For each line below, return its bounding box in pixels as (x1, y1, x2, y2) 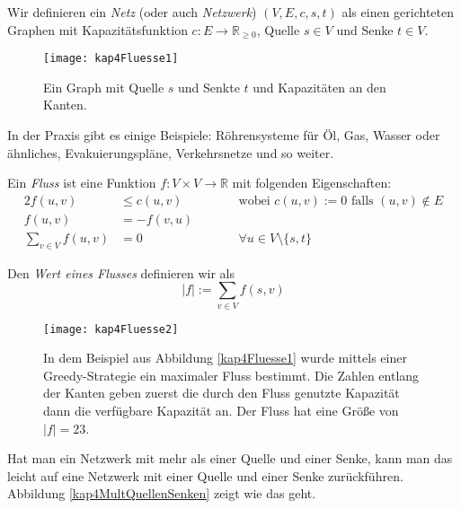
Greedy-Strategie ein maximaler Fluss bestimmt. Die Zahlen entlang (43, 365, 420, 384)
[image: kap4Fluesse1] (43, 52, 179, 66)
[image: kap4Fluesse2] (43, 322, 179, 336)
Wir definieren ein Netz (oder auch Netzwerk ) (7, 3, 257, 21)
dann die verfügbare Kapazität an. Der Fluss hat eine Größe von (43, 401, 399, 420)
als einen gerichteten (341, 3, 455, 21)
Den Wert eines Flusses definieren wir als (7, 263, 235, 282)
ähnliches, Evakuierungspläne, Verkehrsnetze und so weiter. (7, 143, 334, 162)
